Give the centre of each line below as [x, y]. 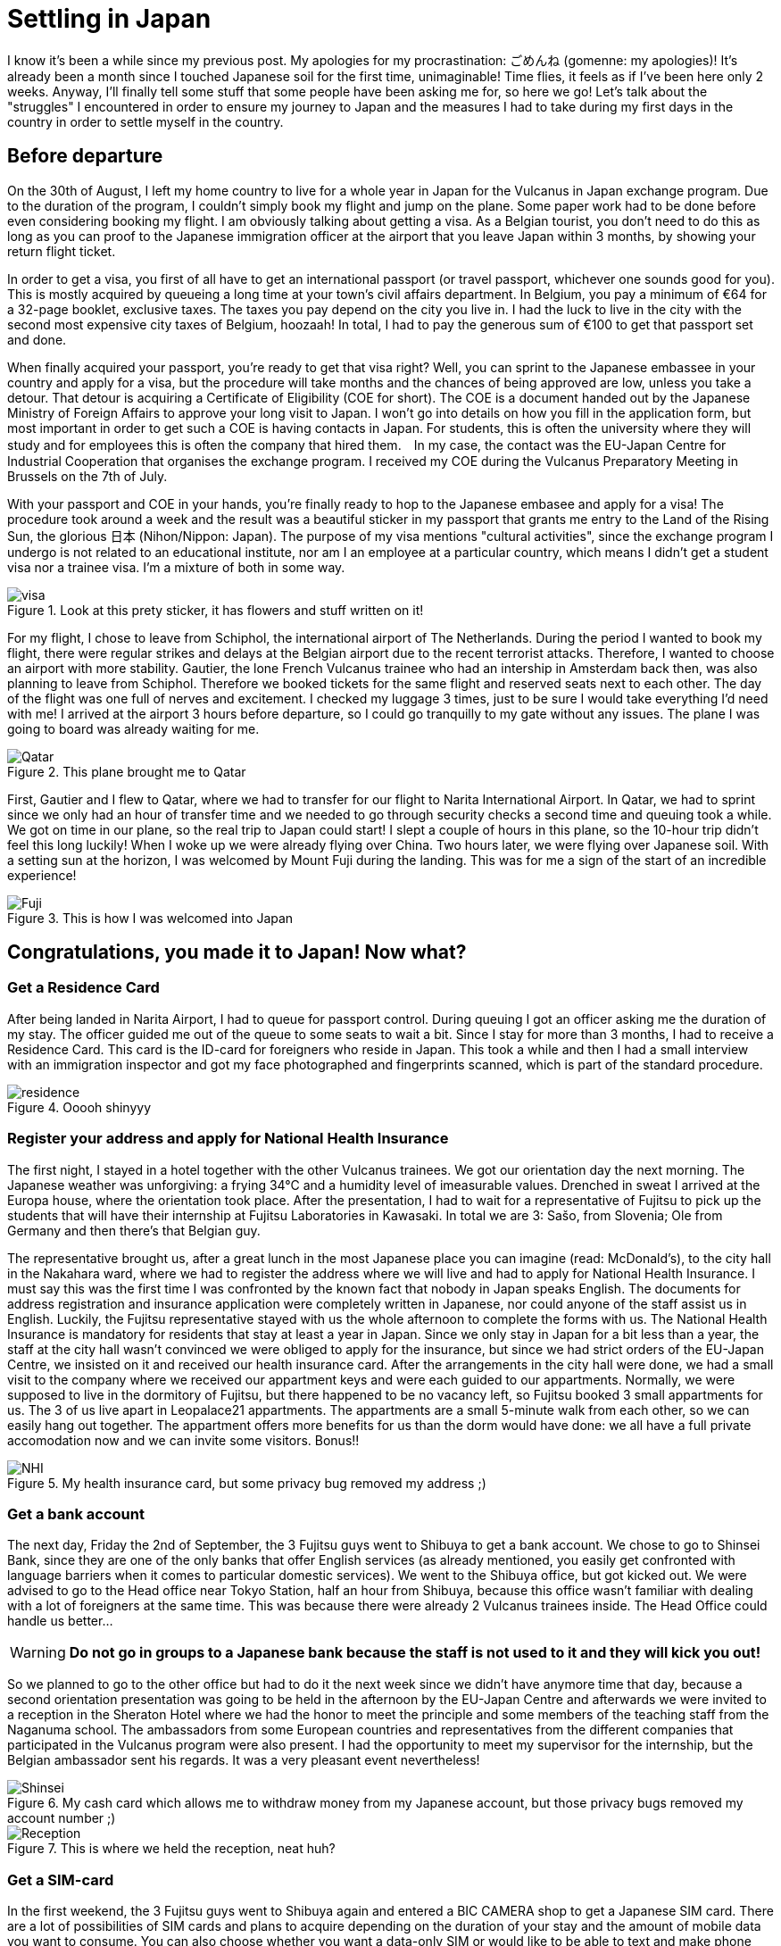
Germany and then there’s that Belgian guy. [134, 1230]
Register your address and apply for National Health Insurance [228, 1139]
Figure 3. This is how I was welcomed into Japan [150, 918]
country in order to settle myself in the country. [145, 121]
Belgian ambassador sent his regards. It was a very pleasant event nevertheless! [244, 1760]
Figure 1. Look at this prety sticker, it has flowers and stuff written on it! [216, 610]
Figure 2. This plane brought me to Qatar [127, 771]
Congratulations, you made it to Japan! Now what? [237, 952]
